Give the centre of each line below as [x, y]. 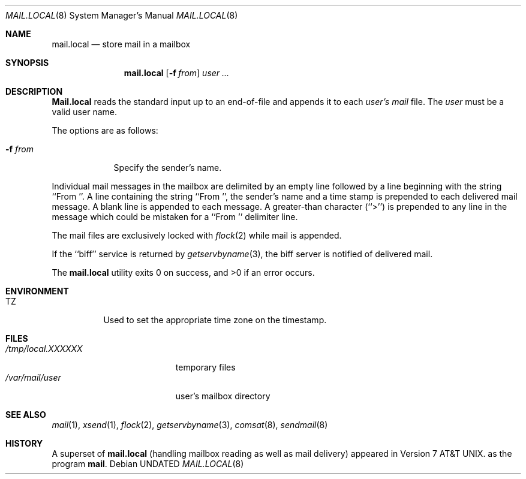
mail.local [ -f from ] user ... [177, 73]
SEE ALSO [26, 415]
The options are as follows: [105, 130]
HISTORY [24, 443]
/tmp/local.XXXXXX [44, 349]
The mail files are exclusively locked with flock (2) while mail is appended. [197, 235]
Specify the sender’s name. [168, 168]
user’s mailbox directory [223, 396]
